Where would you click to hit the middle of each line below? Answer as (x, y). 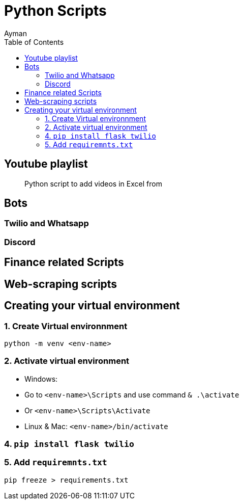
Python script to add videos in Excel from (93, 183)
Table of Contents (34, 42)
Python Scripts (55, 11)
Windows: (41, 379)
